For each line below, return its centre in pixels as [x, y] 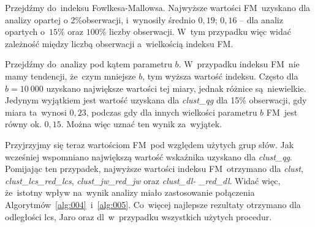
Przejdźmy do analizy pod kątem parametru [89, 64]
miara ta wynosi [36, 112]
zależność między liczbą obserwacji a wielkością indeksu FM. [119, 43]
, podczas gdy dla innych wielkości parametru [172, 112]
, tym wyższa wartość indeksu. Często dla [220, 76]
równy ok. [23, 124]
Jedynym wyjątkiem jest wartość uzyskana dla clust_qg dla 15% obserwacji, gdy [156, 100]
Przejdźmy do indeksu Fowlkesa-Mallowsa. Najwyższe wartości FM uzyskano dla [158, 7]
